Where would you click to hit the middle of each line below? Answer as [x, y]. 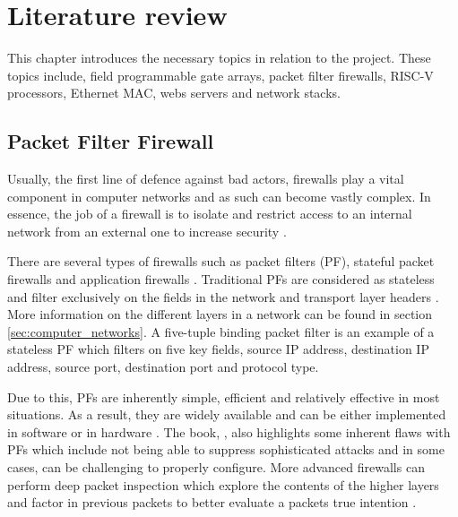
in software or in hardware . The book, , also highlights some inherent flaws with [229, 431]
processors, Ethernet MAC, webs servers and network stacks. [174, 93]
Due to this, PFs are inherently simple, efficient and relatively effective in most [224, 396]
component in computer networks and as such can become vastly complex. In [219, 196]
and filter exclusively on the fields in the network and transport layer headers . [223, 296]
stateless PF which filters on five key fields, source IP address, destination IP [218, 349]
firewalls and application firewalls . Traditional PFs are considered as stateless [221, 279]
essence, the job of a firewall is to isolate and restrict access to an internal [210, 214]
